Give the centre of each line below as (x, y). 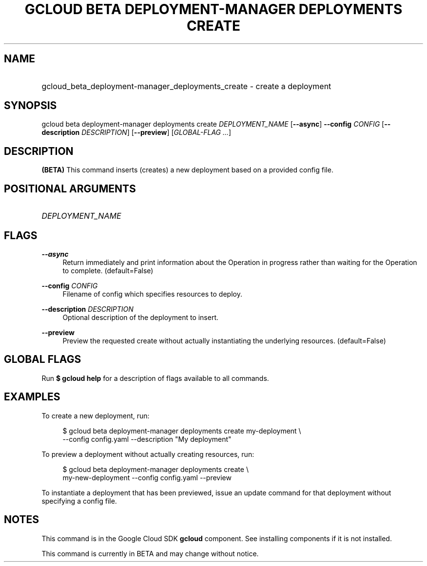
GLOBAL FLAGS (43, 359)
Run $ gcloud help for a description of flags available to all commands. (155, 378)
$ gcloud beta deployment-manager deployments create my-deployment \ (182, 431)
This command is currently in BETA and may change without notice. (150, 553)
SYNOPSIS (30, 106)
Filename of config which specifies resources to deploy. (152, 294)
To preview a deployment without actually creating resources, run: (148, 454)
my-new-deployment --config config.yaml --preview (147, 477)
